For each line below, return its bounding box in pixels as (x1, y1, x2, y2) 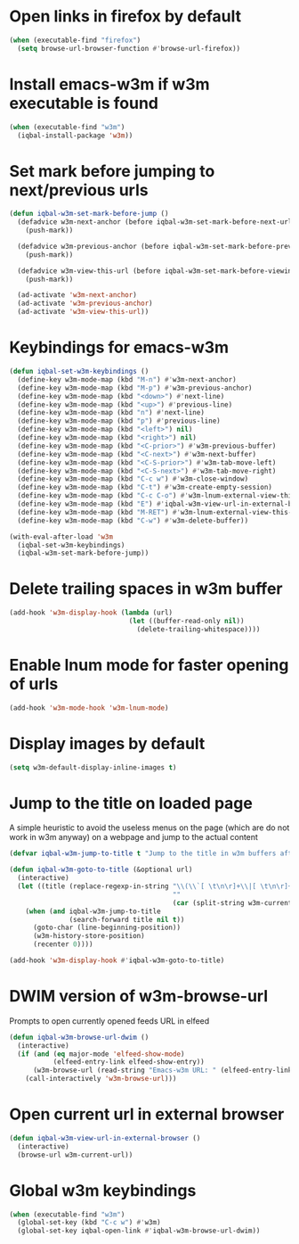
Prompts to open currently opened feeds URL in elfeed (9, 1015, 210, 1026)
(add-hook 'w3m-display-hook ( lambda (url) (9, 608, 174, 617)
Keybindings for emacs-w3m (9, 337, 230, 358)
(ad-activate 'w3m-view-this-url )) (17, 308, 149, 317)
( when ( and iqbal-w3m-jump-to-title (25, 907, 162, 916)
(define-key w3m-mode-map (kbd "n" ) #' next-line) (17, 408, 205, 417)
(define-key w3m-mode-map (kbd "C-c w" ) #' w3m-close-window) (17, 474, 249, 483)
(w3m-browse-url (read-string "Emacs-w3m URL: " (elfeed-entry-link (32, 1066, 293, 1075)
